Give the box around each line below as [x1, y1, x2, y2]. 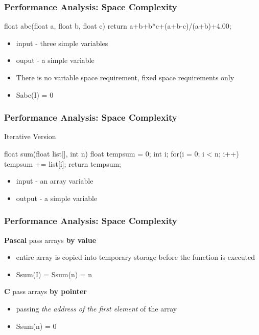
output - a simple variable [16, 192, 98, 203]
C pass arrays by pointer [4, 286, 87, 297]
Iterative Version [4, 131, 56, 142]
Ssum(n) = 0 [16, 320, 57, 331]
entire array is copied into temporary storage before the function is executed [16, 252, 255, 262]
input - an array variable [16, 175, 93, 186]
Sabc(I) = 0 [16, 89, 54, 100]
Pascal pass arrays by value [4, 234, 97, 245]
